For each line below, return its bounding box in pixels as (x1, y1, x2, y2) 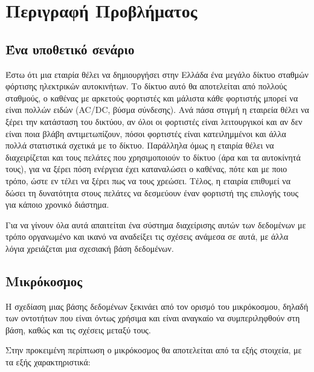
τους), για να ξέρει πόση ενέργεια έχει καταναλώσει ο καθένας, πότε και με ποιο (5, 162, 287, 175)
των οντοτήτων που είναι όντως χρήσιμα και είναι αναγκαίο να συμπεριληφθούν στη (5, 312, 300, 324)
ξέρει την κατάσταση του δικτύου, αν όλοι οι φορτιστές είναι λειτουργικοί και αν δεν (5, 115, 303, 127)
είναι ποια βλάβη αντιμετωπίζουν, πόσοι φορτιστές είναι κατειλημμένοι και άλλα (5, 127, 286, 139)
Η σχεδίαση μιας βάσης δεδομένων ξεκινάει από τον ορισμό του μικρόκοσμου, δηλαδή (5, 300, 309, 312)
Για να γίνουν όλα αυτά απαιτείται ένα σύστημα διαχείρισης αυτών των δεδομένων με (5, 218, 306, 231)
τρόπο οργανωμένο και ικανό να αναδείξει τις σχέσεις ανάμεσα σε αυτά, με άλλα (5, 230, 289, 243)
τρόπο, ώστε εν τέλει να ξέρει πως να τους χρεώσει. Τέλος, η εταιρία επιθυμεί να (5, 174, 291, 187)
